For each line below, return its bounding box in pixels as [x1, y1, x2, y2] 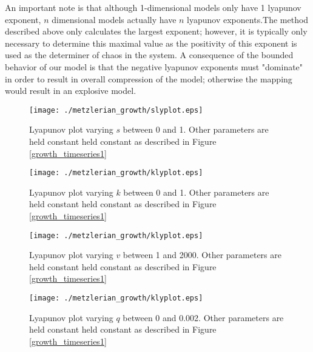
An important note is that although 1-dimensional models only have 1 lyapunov [5, 1, 301, 13]
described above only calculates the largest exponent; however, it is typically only [5, 25, 308, 38]
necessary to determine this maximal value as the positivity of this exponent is [5, 36, 297, 49]
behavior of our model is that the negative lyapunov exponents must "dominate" [5, 60, 303, 73]
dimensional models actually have [52, 13, 177, 25]
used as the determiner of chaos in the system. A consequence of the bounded [5, 48, 294, 61]
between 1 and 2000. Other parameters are [123, 248, 281, 261]
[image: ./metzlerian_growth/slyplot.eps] [29, 105, 203, 115]
